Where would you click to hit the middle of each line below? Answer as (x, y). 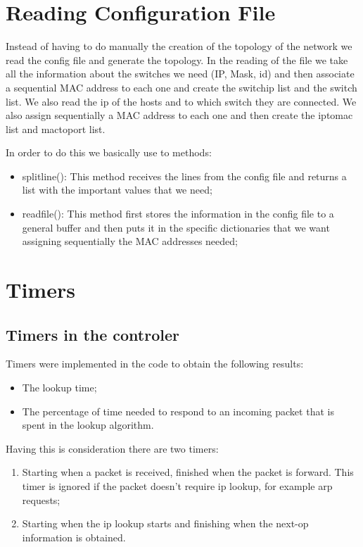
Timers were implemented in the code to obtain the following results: (155, 364)
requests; (41, 499)
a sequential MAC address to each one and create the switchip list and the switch (181, 87)
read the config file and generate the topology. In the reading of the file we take (177, 59)
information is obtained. (74, 537)
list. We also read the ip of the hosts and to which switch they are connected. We (181, 101)
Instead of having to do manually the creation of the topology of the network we (179, 46)
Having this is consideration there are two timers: (112, 448)
